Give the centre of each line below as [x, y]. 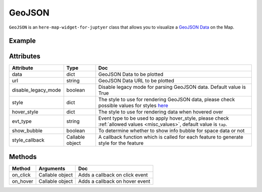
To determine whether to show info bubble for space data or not [172, 131]
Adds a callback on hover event [114, 181]
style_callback [28, 140]
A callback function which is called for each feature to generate [171, 137]
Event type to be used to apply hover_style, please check [164, 118]
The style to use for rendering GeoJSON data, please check [167, 99]
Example [22, 41]
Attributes [25, 56]
